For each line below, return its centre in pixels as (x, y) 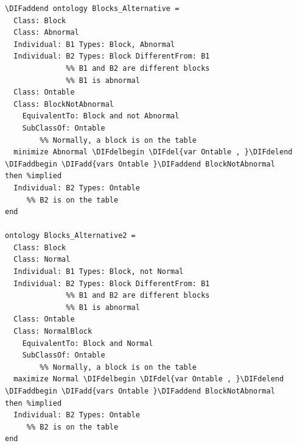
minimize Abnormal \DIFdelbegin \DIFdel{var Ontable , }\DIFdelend (153, 152)
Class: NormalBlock (53, 332)
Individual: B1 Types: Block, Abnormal (94, 44)
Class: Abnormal (46, 33)
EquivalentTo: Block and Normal (88, 343)
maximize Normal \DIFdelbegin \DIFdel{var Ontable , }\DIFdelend (149, 379)
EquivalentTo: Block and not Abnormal (101, 116)
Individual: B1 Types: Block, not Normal (99, 272)
